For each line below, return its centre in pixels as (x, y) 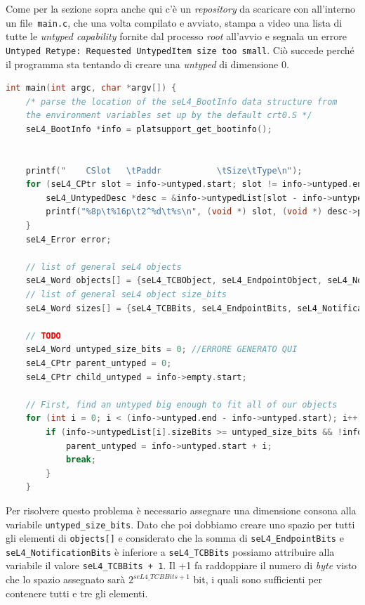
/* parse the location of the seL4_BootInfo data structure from (181, 102)
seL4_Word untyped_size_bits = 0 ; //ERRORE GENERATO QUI (161, 350)
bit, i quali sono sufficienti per (258, 579)
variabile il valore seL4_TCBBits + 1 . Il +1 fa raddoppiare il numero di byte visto (181, 565)
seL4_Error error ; (68, 239)
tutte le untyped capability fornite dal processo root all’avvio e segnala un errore (176, 36)
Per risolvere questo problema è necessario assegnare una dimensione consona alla (181, 510)
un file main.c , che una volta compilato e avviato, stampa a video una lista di (174, 22)
